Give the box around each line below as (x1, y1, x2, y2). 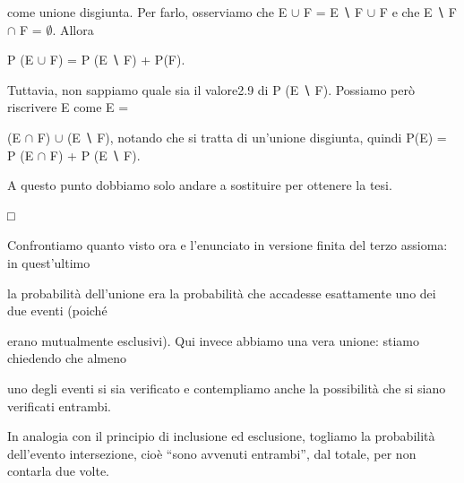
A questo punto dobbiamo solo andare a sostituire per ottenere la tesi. (7, 176, 392, 194)
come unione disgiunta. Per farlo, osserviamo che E (7, 3, 288, 21)
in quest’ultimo (7, 253, 90, 272)
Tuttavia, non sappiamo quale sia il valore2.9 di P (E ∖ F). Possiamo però (7, 80, 415, 99)
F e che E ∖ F (379, 3, 457, 21)
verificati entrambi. (7, 396, 111, 415)
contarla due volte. (7, 461, 109, 480)
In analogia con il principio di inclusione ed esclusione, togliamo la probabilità (7, 427, 435, 445)
